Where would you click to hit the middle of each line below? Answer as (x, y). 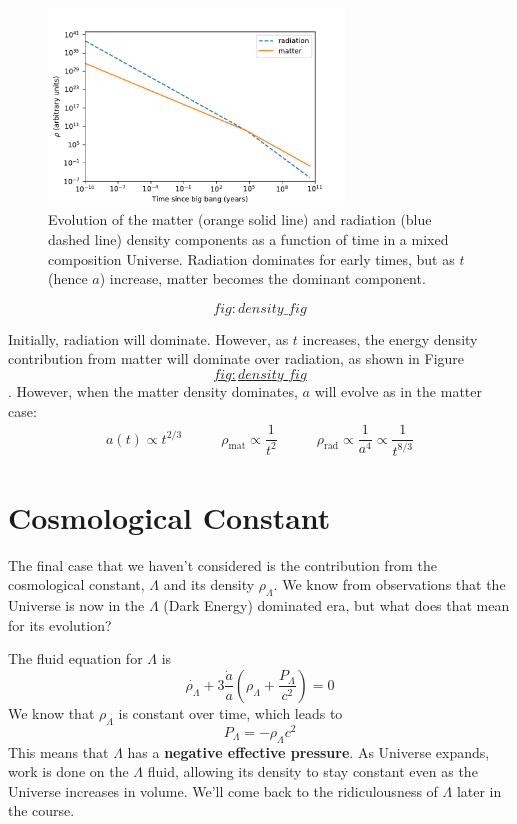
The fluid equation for (75, 658)
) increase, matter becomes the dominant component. (262, 278)
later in (479, 790)
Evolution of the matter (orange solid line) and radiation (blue (240, 219)
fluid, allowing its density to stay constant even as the (312, 771)
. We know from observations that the (389, 584)
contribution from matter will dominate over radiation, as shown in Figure (236, 358)
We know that (51, 712)
